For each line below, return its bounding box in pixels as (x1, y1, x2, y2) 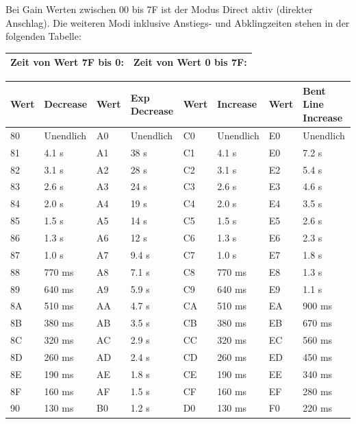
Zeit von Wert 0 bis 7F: (133, 55, 247, 69)
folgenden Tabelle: (5, 29, 81, 43)
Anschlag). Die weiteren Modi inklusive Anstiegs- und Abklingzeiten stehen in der (5, 15, 350, 30)
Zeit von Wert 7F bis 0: (10, 55, 124, 69)
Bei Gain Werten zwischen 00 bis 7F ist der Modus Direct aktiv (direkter (5, 2, 313, 16)
